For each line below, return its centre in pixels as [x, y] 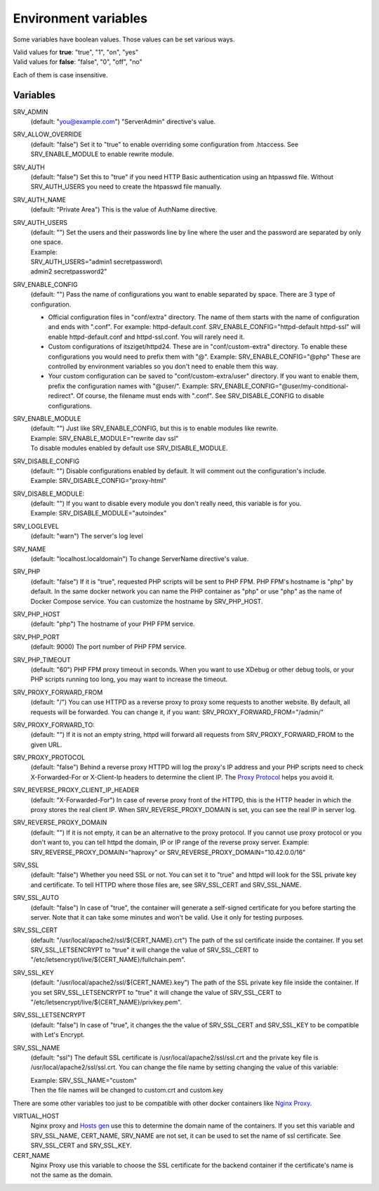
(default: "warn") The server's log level [87, 536]
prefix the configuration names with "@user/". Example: [128, 386]
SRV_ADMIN [31, 112]
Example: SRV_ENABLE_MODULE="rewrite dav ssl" [105, 438]
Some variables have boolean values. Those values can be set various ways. [124, 39]
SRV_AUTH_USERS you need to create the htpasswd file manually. [126, 187]
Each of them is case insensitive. [60, 75]
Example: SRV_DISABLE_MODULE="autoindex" [99, 513]
